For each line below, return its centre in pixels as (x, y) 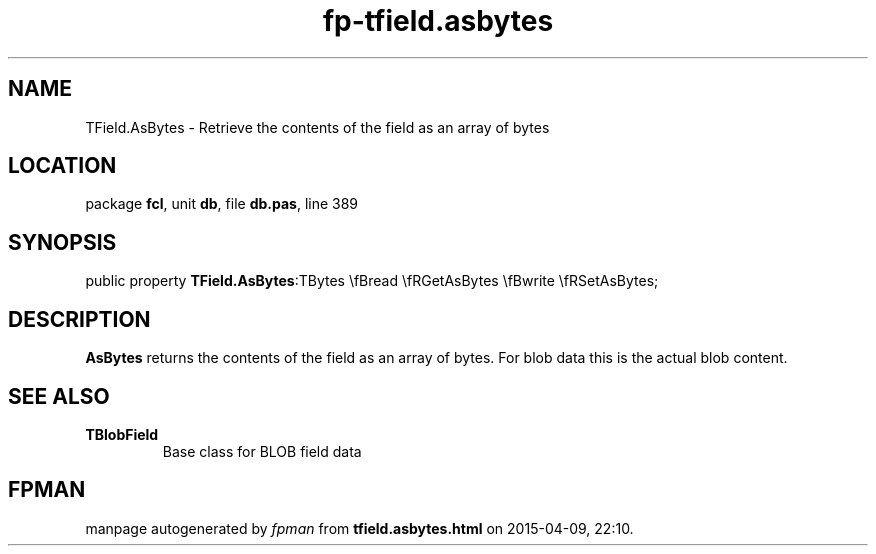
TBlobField (122, 434)
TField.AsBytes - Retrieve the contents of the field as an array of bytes (317, 127)
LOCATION (62, 166)
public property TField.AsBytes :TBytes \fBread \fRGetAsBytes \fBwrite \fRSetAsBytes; (372, 281)
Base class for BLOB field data (262, 451)
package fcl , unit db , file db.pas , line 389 (222, 204)
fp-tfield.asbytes (438, 21)
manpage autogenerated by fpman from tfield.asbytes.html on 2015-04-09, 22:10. (359, 528)
